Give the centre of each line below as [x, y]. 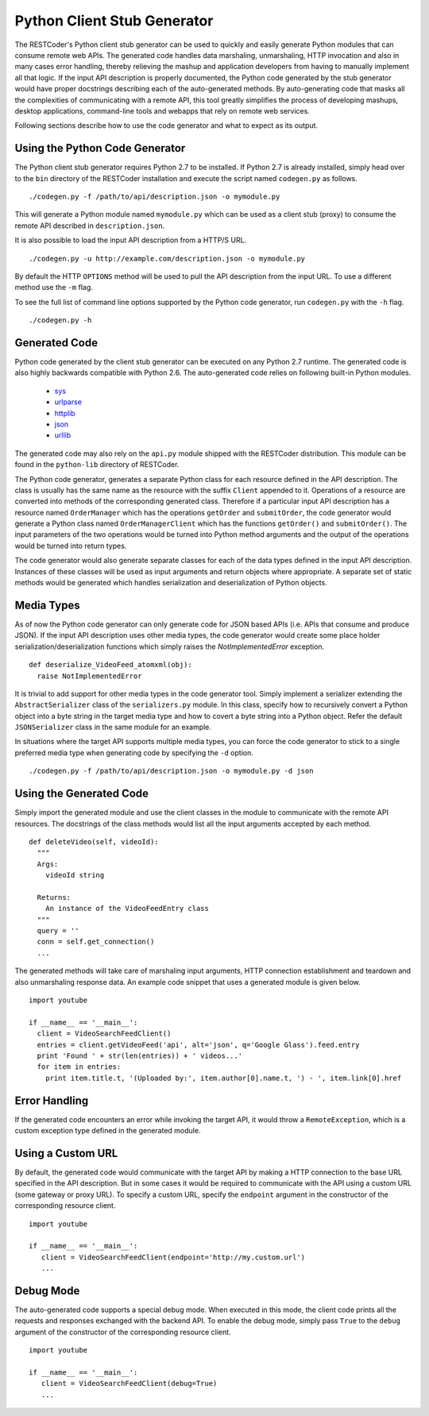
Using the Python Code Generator [100, 148]
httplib [65, 413]
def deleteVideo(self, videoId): [94, 841]
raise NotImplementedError [89, 676]
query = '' [58, 931]
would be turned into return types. [71, 546]
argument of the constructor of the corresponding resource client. [123, 1332]
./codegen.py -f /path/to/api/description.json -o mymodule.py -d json [171, 771]
